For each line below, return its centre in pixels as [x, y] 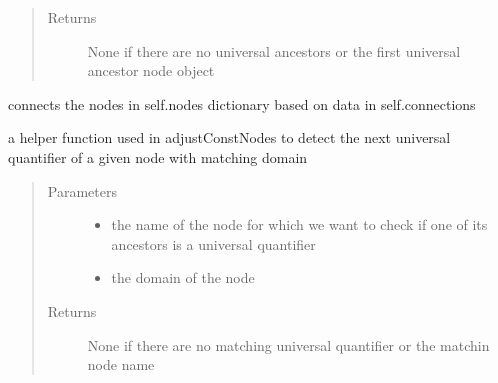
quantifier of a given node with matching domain [158, 156]
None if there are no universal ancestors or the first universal [274, 50]
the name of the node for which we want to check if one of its [299, 224]
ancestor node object [151, 70]
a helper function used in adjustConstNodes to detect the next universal [229, 137]
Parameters [82, 190]
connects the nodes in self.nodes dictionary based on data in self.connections [242, 103]
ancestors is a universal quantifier [213, 243]
